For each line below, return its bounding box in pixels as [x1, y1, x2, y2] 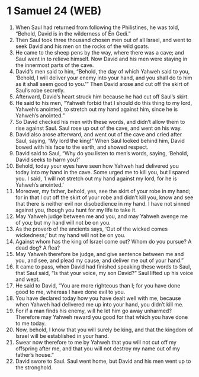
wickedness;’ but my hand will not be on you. [15, 231, 126, 238]
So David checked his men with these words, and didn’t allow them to [15, 118, 185, 125]
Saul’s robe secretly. [15, 87, 65, 94]
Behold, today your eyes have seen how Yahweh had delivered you [15, 162, 179, 170]
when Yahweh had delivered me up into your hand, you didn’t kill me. [15, 301, 184, 308]
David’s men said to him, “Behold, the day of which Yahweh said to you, [15, 68, 190, 75]
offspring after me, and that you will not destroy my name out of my [15, 345, 180, 352]
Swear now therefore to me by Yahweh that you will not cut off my [15, 338, 177, 346]
